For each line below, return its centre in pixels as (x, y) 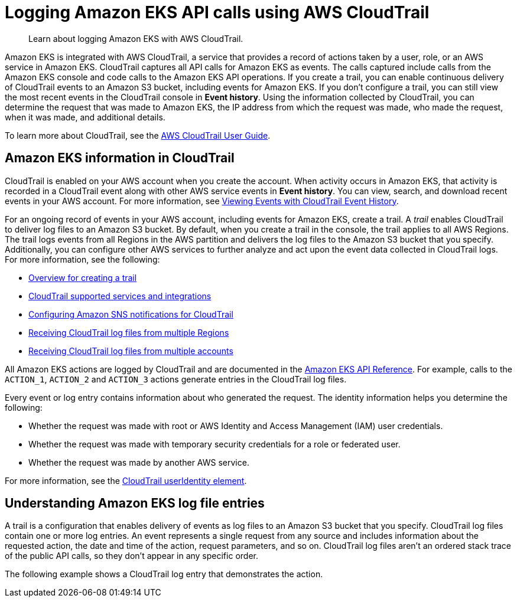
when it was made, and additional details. (85, 117)
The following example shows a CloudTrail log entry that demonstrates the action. (164, 574)
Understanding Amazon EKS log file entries (135, 503)
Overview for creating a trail (83, 277)
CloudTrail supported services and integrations (120, 296)
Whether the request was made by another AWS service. (139, 462)
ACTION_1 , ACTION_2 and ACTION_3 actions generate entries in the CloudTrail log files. (176, 379)
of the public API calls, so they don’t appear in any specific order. (131, 556)
